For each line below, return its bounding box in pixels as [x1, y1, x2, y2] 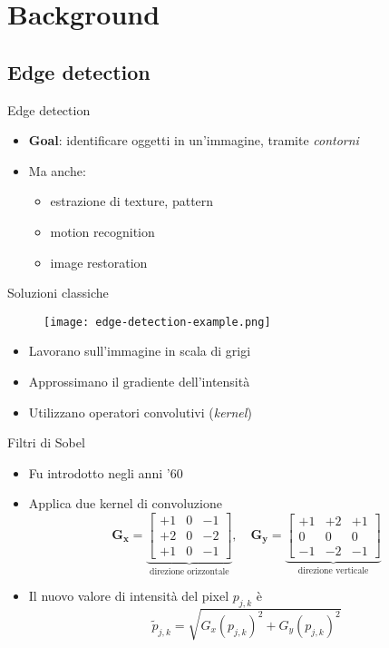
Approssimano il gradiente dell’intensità [28, 371, 250, 390]
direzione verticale [297, 565, 369, 575]
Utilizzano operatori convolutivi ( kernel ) [28, 402, 252, 421]
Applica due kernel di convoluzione [28, 494, 222, 513]
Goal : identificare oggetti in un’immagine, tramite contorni [28, 131, 359, 150]
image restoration [50, 252, 148, 271]
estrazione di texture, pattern [50, 191, 214, 211]
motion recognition [50, 221, 155, 241]
